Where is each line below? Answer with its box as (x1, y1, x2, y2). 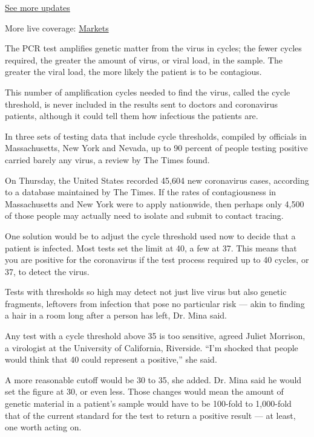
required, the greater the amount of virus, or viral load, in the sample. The (5, 53, 283, 66)
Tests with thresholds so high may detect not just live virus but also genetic (5, 285, 287, 298)
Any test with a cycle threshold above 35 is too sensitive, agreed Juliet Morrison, (5, 329, 306, 342)
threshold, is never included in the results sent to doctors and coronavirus (5, 97, 278, 110)
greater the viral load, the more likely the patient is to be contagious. (5, 65, 262, 78)
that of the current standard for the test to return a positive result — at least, (5, 409, 296, 421)
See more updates (5, 1, 70, 13)
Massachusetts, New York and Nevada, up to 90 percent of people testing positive (5, 141, 308, 154)
